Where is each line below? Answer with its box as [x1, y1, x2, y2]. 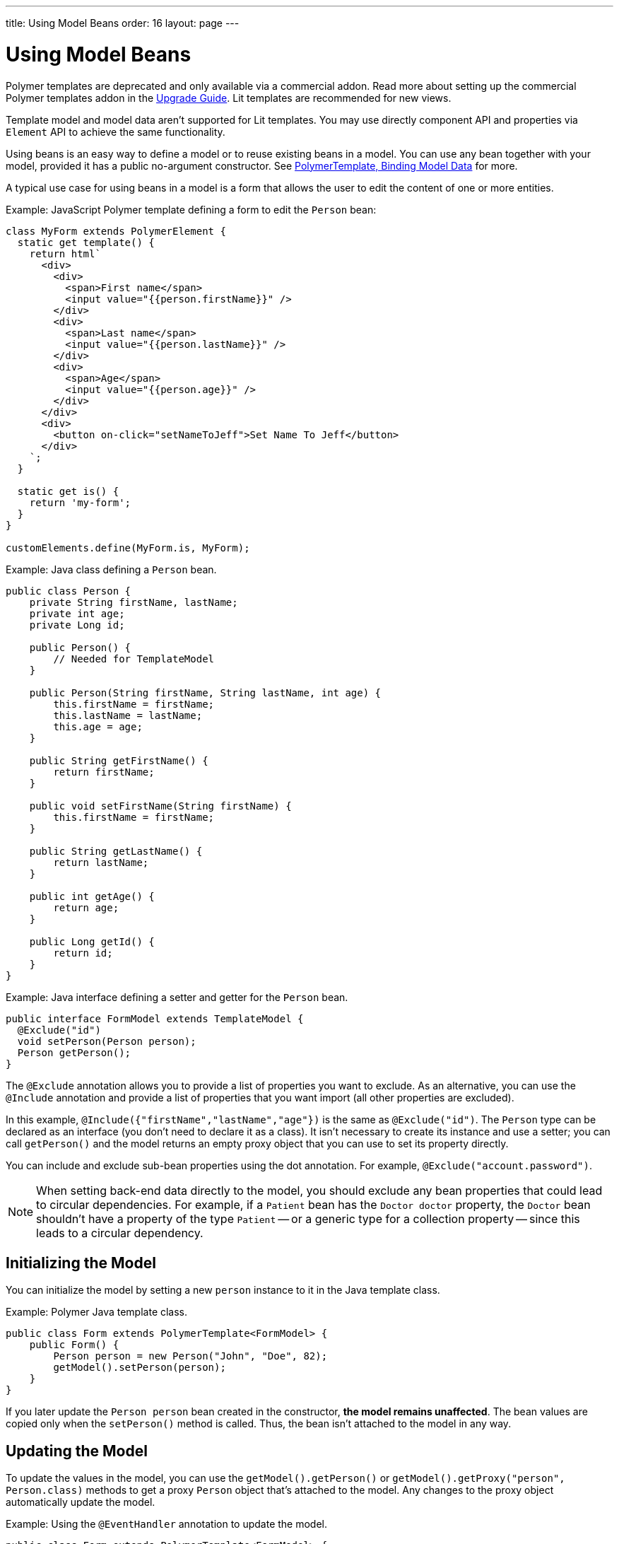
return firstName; [53, 766, 155, 778]
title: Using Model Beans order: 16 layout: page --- [6, 17, 240, 29]
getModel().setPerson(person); [53, 1362, 226, 1374]
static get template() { [17, 236, 155, 248]
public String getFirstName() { [29, 754, 208, 766]
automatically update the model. [6, 1496, 155, 1509]
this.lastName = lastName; [53, 709, 203, 721]
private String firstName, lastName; [29, 596, 238, 608]
